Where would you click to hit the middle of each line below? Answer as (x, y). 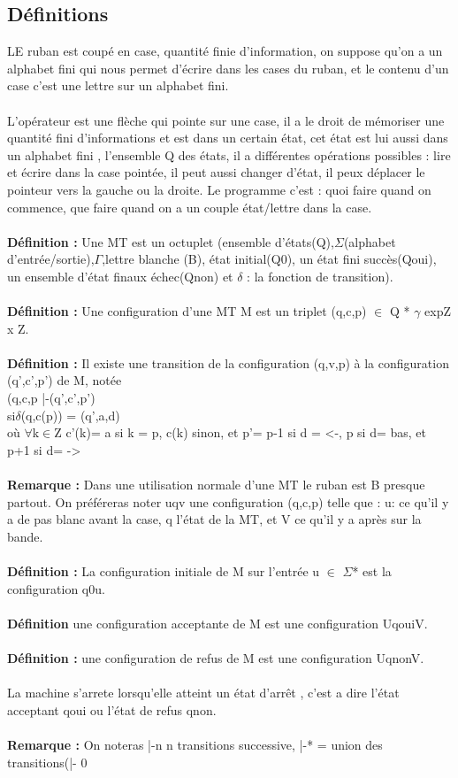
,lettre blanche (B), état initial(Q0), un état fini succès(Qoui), (269, 259)
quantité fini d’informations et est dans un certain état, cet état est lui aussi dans (228, 138)
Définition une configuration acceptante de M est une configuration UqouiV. (218, 623)
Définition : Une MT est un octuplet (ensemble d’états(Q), (171, 241)
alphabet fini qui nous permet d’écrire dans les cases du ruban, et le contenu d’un (228, 68)
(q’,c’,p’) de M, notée (65, 380)
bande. (25, 536)
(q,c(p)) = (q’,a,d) (70, 415)
